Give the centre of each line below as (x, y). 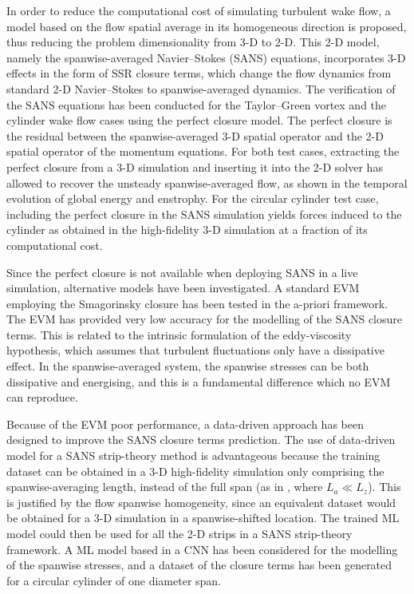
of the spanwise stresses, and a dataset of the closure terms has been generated (199, 565)
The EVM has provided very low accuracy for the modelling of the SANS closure (204, 319)
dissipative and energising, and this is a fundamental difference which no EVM (199, 381)
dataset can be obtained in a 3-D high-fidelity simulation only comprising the (195, 471)
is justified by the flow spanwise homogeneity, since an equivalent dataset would (201, 502)
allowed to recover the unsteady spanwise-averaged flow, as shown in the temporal (207, 182)
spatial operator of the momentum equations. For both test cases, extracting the (203, 151)
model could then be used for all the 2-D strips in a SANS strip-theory (179, 533)
